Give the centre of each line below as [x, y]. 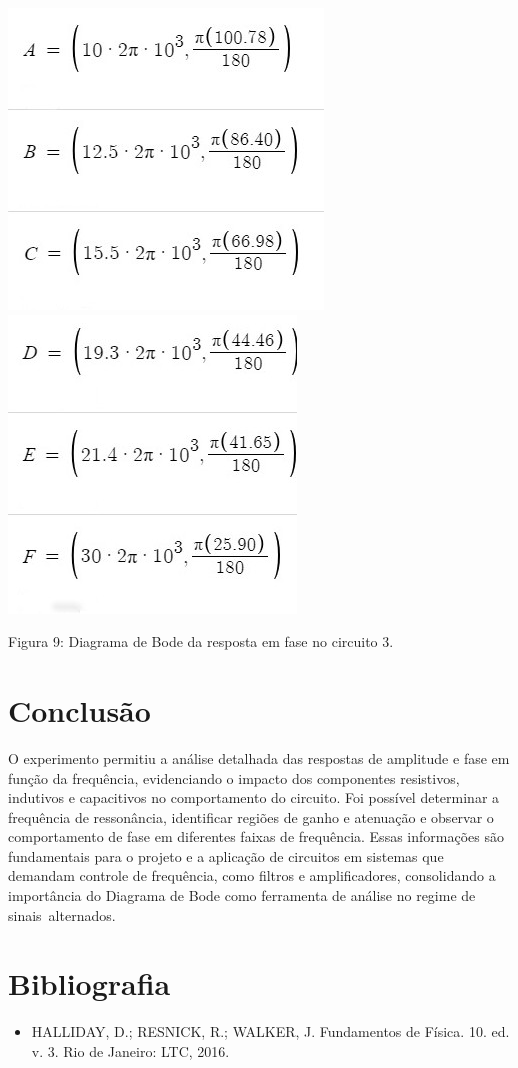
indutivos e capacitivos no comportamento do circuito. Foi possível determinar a [254, 797]
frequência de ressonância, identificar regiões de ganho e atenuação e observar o [251, 816]
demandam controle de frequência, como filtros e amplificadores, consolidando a [252, 875]
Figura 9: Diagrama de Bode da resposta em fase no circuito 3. [201, 641]
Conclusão [79, 709]
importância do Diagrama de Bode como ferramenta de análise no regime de [242, 895]
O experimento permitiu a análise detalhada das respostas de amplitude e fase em [259, 757]
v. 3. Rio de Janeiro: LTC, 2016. [130, 1050]
